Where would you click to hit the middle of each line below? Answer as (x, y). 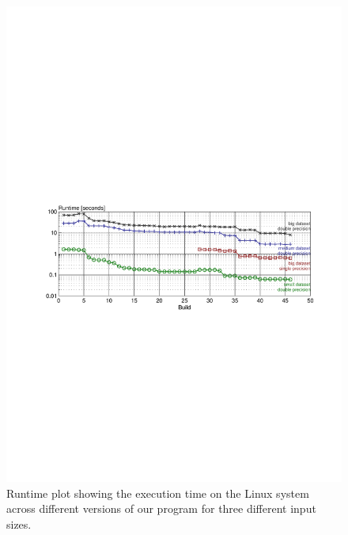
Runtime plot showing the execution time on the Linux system (158, 493)
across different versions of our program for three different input (161, 508)
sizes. (19, 524)
